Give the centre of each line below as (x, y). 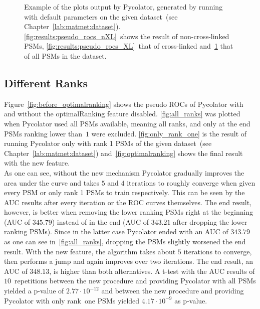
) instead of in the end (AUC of (100, 221)
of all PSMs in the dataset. (65, 55)
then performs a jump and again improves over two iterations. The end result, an (129, 261)
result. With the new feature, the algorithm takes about (90, 251)
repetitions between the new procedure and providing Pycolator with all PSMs (135, 281)
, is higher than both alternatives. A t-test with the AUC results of (152, 271)
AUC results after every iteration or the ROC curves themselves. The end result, (128, 202)
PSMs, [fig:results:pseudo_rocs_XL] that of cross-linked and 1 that (129, 46)
